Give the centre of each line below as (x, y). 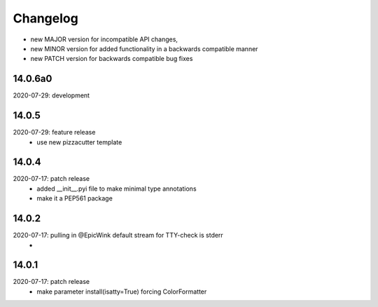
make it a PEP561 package (75, 198)
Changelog (45, 18)
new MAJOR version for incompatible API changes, (104, 39)
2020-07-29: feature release (54, 132)
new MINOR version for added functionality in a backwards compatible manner (144, 48)
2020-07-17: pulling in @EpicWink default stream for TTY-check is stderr (118, 236)
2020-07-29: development (51, 95)
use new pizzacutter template (79, 142)
